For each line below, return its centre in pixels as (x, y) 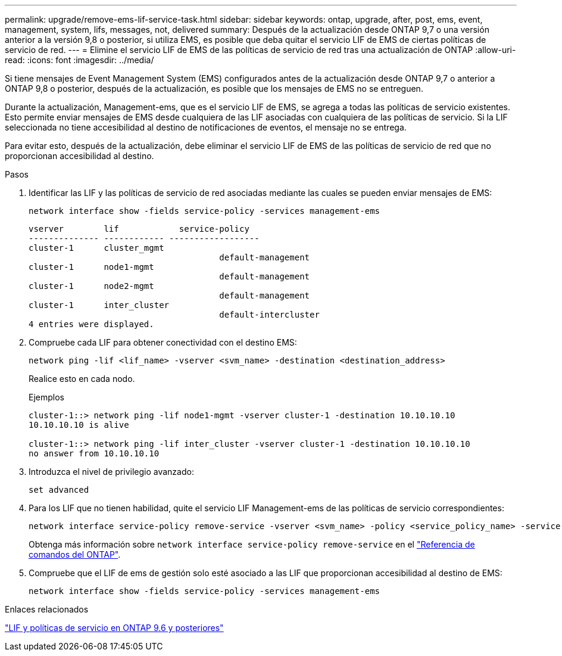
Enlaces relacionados (47, 609)
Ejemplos (46, 397)
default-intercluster (269, 315)
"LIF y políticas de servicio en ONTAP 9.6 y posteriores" (114, 628)
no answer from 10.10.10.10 (94, 453)
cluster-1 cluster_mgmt (96, 248)
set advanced (59, 490)
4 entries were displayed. (91, 324)
